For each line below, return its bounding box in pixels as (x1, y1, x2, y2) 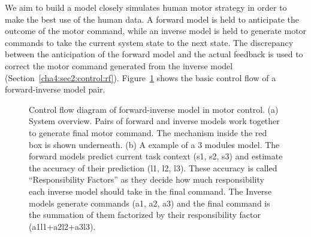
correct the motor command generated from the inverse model (5, 59, 233, 72)
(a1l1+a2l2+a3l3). (29, 220, 96, 232)
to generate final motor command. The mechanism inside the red (29, 126, 267, 138)
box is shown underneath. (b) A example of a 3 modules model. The (29, 138, 280, 150)
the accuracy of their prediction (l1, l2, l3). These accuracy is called (29, 161, 277, 174)
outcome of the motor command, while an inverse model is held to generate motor (5, 24, 307, 37)
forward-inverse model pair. (5, 83, 105, 96)
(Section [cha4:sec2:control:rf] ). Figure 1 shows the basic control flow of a (5, 71, 276, 84)
